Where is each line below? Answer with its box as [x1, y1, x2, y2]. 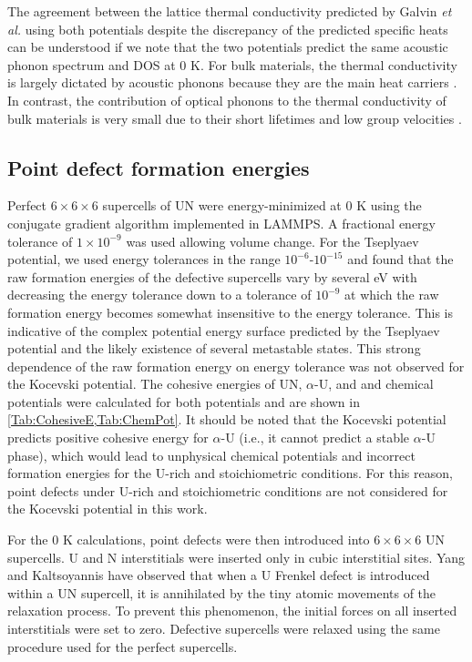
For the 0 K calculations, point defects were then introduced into [7, 530, 370, 549]
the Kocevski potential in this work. [7, 499, 208, 518]
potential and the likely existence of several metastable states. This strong [7, 339, 421, 358]
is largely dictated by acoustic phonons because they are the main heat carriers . [7, 73, 457, 92]
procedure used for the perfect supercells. [7, 637, 238, 656]
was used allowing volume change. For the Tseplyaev [126, 231, 419, 250]
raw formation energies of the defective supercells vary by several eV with [7, 267, 417, 286]
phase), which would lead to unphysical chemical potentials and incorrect [7, 445, 416, 464]
